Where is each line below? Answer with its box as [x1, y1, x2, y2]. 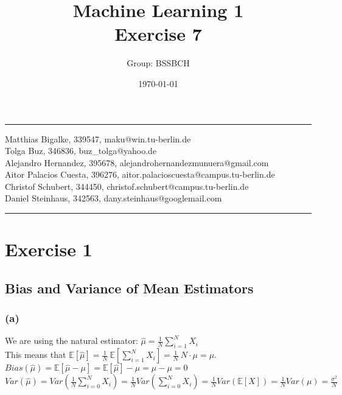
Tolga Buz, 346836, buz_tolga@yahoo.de [5, 144, 157, 157]
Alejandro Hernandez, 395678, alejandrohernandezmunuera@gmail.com [5, 156, 269, 169]
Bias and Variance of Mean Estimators [5, 278, 254, 297]
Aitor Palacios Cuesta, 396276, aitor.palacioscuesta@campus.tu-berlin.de [5, 168, 275, 181]
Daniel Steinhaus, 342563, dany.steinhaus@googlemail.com [5, 192, 222, 204]
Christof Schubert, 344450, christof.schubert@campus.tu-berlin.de [5, 180, 249, 192]
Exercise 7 [114, 21, 202, 46]
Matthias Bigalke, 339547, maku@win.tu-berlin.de [5, 132, 191, 145]
